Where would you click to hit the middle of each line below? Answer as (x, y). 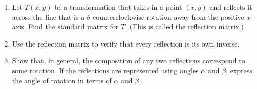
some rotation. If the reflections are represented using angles (105, 70)
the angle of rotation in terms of (62, 80)
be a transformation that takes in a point (118, 7)
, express (239, 70)
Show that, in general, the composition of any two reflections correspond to (128, 60)
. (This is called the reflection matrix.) (184, 27)
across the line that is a (48, 16)
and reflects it (231, 7)
